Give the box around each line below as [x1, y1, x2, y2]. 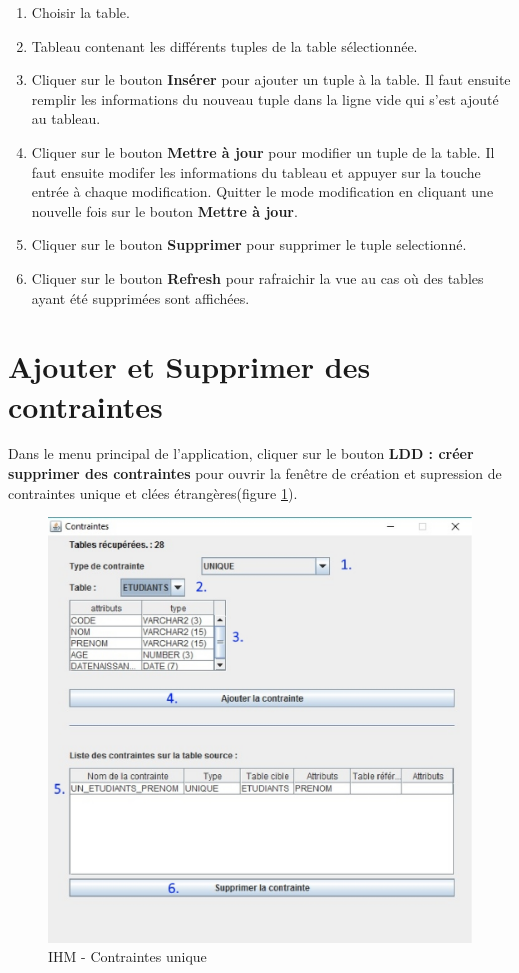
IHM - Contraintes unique [48, 946, 207, 967]
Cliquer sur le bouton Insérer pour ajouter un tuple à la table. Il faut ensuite [31, 69, 511, 90]
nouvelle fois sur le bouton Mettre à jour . [31, 200, 298, 221]
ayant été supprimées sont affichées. [31, 287, 250, 308]
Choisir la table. [31, 2, 130, 22]
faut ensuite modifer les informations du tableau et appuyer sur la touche [31, 161, 481, 182]
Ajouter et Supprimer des [8, 346, 371, 387]
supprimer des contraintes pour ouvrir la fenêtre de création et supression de [8, 463, 502, 484]
